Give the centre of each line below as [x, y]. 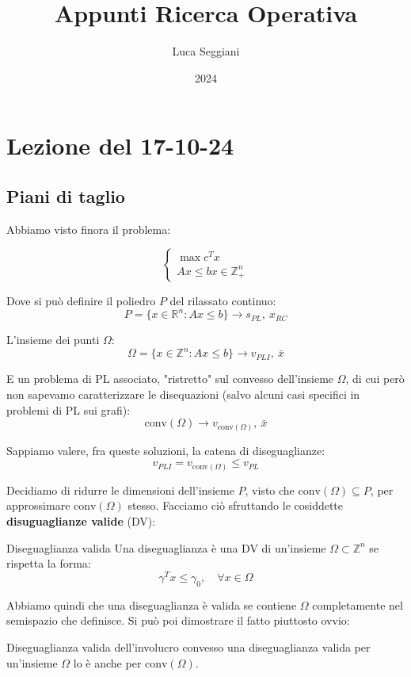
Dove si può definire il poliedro [81, 301]
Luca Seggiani [206, 51]
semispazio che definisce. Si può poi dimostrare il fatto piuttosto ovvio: [178, 620]
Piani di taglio [66, 195]
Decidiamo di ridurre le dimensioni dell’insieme [120, 490]
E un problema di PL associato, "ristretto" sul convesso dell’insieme [170, 379]
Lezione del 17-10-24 [120, 145]
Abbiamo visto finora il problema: [89, 229]
